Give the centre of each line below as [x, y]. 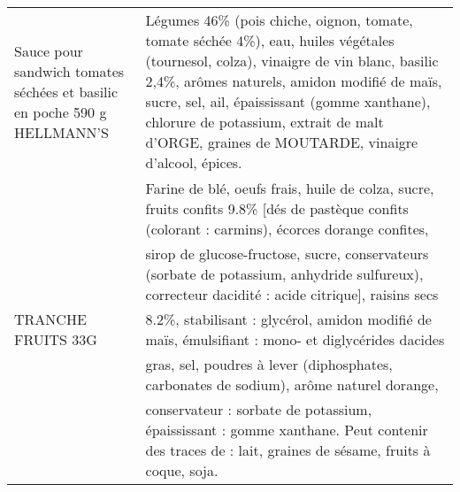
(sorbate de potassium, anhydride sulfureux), [284, 274]
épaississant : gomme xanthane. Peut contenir [287, 430]
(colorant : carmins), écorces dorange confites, [287, 229]
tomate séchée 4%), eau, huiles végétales [270, 40]
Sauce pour [49, 50]
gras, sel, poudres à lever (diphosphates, [269, 364]
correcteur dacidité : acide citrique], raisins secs [292, 294]
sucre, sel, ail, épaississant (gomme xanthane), [288, 101]
